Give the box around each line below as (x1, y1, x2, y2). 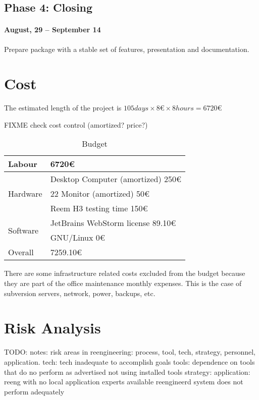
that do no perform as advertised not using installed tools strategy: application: (4, 366, 250, 377)
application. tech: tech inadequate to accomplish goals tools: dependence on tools (4, 356, 255, 367)
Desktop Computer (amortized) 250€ (50, 173, 181, 185)
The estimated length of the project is (4, 102, 122, 113)
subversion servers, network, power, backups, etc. (4, 288, 156, 298)
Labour (8, 158, 37, 170)
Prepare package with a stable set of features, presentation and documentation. (4, 43, 249, 54)
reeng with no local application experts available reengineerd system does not (4, 376, 243, 387)
